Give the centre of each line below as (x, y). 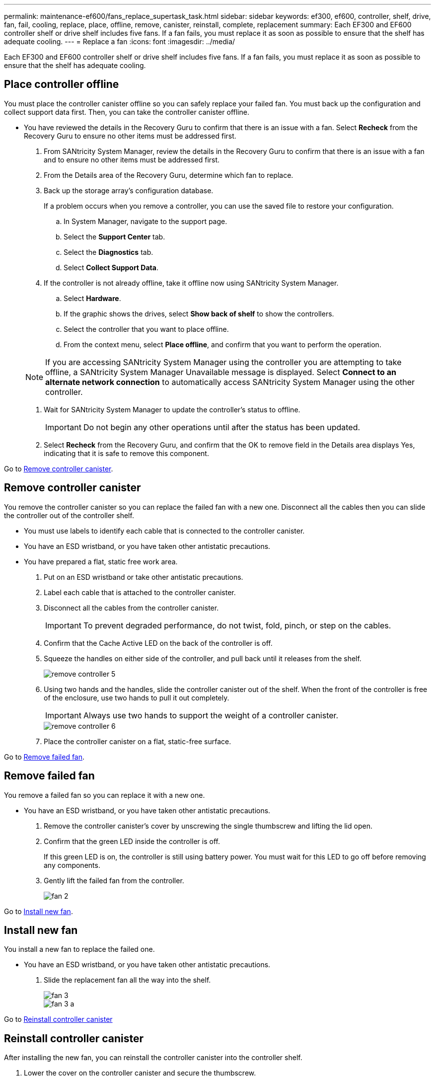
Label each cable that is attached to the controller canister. (140, 592)
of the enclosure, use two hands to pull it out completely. (137, 697)
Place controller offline (62, 84)
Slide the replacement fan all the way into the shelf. (127, 980)
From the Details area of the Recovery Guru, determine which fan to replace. (169, 175)
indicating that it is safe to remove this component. (126, 453)
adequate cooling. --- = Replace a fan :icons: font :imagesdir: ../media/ (120, 41)
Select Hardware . (92, 298)
